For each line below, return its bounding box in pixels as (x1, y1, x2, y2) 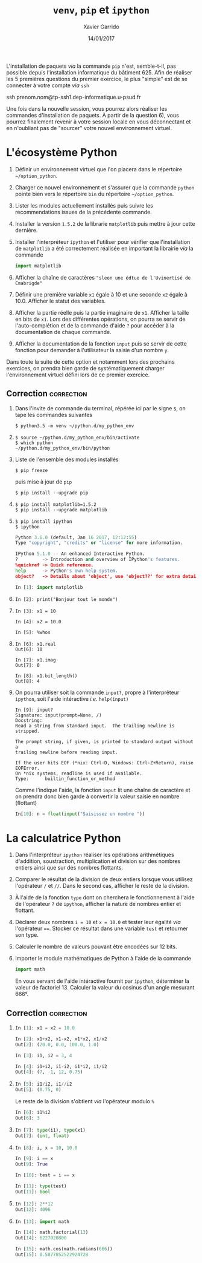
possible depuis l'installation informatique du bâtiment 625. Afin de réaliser (6, 68, 192, 76)
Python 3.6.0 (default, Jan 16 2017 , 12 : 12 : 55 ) (14, 534, 137, 540)
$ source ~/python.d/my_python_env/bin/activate (14, 435, 140, 441)
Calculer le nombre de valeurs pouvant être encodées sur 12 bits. (14, 943, 177, 950)
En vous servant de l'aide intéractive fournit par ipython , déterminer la (14, 977, 190, 985)
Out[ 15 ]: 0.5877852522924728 (14, 1252, 89, 1258)
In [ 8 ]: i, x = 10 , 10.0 (14, 1144, 78, 1151)
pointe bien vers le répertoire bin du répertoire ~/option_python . (14, 190, 174, 197)
